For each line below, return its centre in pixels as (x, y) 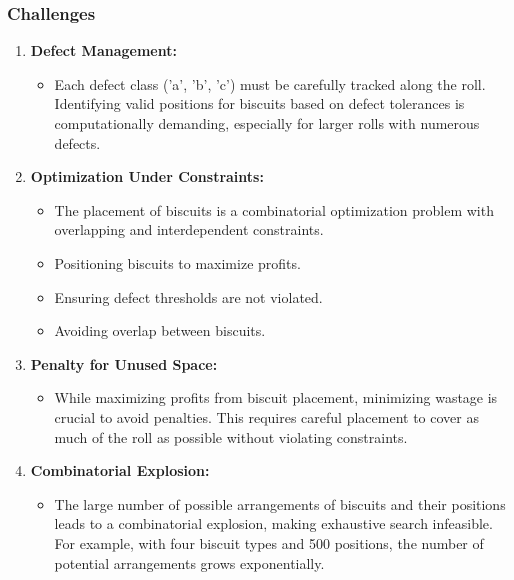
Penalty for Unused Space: (124, 363)
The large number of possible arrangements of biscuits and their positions (280, 503)
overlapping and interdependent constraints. (189, 229)
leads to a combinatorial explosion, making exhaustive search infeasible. (273, 523)
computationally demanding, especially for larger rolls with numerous (267, 123)
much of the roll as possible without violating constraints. (231, 436)
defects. (77, 142)
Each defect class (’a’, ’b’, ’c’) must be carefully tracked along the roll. (270, 83)
